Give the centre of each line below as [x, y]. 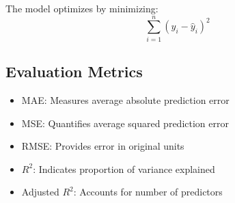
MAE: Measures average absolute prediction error [125, 99]
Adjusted [40, 192]
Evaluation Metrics [74, 71]
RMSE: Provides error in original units [103, 146]
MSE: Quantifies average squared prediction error [125, 123]
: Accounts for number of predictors [148, 192]
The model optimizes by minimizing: [82, 8]
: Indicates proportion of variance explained [124, 168]
